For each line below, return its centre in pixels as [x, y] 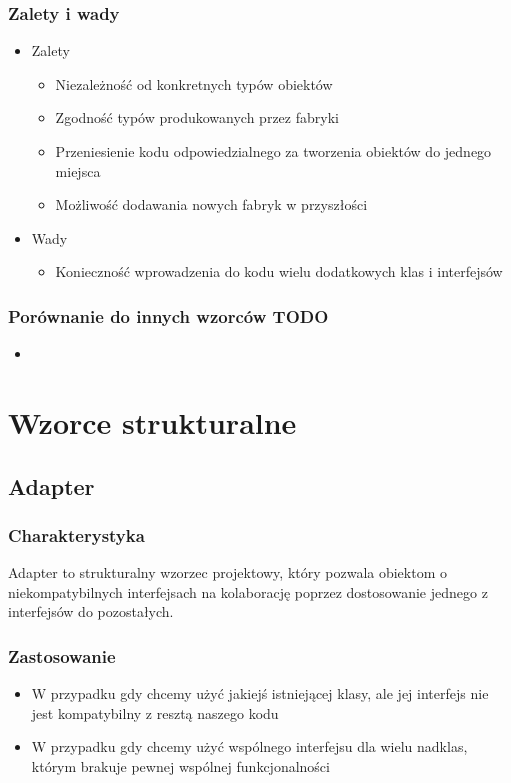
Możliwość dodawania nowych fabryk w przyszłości [211, 204]
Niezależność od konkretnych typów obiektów [194, 83]
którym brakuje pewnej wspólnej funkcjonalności [180, 765]
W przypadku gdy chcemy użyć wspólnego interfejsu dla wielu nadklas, [249, 746]
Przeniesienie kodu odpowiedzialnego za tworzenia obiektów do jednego [273, 151]
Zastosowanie [62, 655]
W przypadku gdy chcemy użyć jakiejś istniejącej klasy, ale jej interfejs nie [260, 693]
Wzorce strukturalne [152, 421]
